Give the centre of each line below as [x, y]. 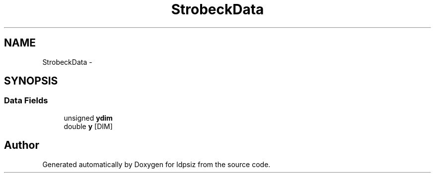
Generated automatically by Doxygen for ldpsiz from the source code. [156, 164]
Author [22, 145]
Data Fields [26, 101]
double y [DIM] [88, 126]
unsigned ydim [88, 118]
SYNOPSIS [31, 81]
